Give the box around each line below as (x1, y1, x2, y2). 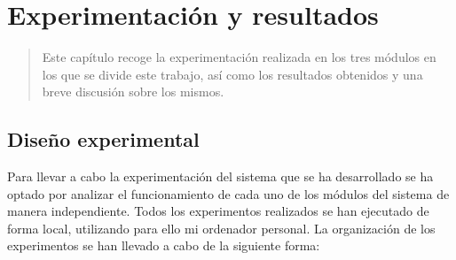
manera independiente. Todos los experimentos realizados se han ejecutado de (7, 202, 429, 220)
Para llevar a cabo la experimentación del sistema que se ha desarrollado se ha (7, 167, 434, 186)
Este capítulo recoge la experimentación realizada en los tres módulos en (42, 48, 436, 66)
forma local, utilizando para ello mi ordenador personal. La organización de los (7, 218, 436, 237)
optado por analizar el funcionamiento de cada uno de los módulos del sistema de (7, 184, 450, 203)
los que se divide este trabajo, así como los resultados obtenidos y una (42, 65, 423, 83)
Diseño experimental (7, 126, 200, 153)
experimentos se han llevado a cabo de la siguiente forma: (7, 236, 320, 255)
